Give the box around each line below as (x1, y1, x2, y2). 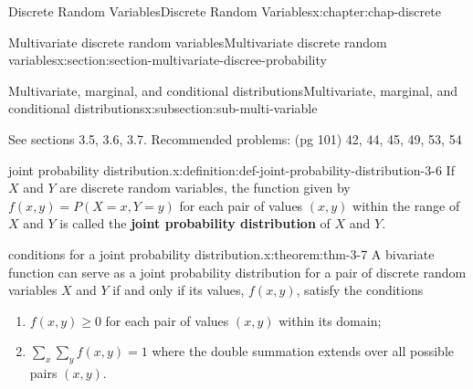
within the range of (352, 195, 460, 215)
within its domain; (279, 310, 382, 330)
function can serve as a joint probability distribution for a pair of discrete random (8, 262, 467, 281)
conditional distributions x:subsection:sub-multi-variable (8, 99, 318, 118)
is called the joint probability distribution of (59, 214, 331, 233)
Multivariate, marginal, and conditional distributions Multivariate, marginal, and (8, 80, 458, 100)
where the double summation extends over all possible (152, 342, 455, 361)
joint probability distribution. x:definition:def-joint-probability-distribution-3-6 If (8, 160, 455, 179)
